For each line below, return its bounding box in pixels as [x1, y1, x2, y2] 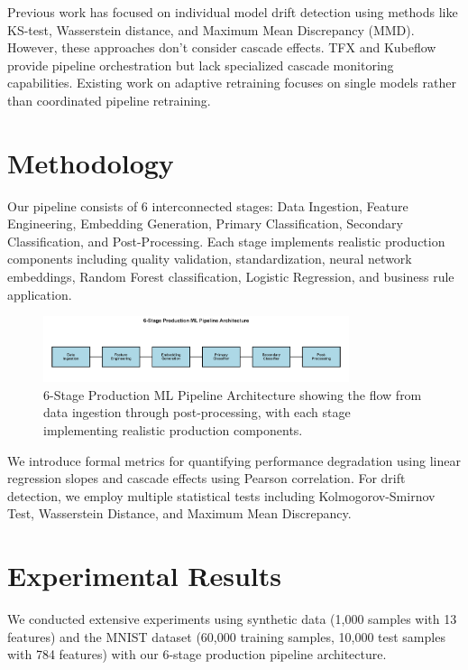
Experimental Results [7, 557, 281, 594]
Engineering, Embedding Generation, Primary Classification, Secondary [7, 214, 403, 233]
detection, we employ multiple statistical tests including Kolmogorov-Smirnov [7, 486, 436, 505]
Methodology [7, 144, 174, 181]
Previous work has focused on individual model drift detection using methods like [7, 3, 458, 21]
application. [7, 284, 72, 303]
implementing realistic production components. [43, 420, 303, 439]
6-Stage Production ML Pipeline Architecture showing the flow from [43, 385, 422, 404]
